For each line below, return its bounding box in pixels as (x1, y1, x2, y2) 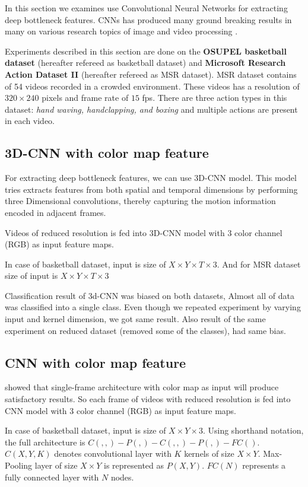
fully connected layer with (5, 470, 99, 483)
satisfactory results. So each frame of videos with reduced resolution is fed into (5, 393, 291, 405)
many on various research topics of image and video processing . (5, 25, 238, 37)
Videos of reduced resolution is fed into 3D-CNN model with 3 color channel (5, 226, 282, 238)
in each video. (5, 114, 55, 127)
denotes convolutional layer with (54, 447, 172, 460)
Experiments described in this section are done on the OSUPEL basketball (5, 44, 287, 57)
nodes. (110, 470, 134, 483)
